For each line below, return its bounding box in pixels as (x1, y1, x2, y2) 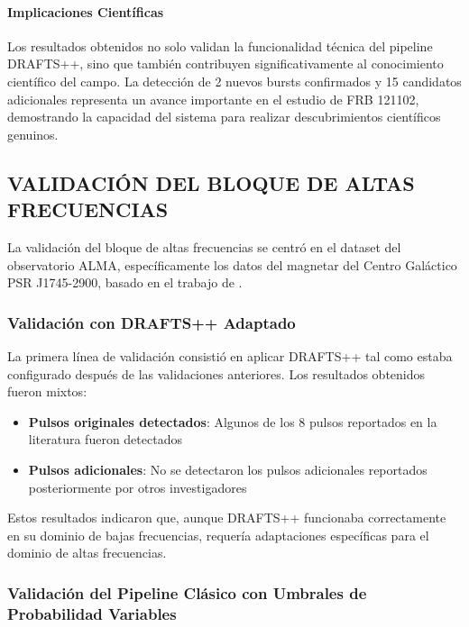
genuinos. (7, 124, 59, 143)
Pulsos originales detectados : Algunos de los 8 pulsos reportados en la (28, 412, 437, 431)
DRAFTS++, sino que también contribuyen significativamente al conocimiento (7, 54, 444, 73)
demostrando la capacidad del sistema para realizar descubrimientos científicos (7, 107, 441, 126)
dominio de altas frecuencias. (7, 543, 167, 562)
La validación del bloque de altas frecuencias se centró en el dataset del (7, 237, 401, 256)
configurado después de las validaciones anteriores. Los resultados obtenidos (7, 364, 426, 383)
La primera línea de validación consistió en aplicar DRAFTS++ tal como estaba (7, 346, 453, 365)
